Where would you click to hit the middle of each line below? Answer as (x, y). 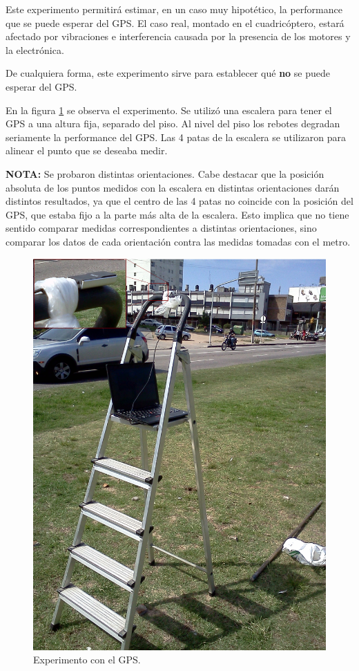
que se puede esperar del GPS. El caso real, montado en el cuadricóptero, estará (175, 22)
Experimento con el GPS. (87, 660)
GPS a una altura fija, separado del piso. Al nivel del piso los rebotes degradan (173, 123)
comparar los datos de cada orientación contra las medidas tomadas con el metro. (178, 241)
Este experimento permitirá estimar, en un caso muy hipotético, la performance (174, 9)
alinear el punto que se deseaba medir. (87, 150)
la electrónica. (35, 49)
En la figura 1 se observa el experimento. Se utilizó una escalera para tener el (169, 110)
